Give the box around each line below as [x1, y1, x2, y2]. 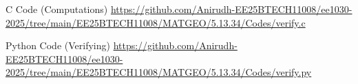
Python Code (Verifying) [6, 38, 110, 53]
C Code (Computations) [6, 2, 108, 16]
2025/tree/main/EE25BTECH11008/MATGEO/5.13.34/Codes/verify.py [6, 65, 312, 79]
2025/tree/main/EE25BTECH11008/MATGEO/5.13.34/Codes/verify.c [6, 15, 306, 29]
